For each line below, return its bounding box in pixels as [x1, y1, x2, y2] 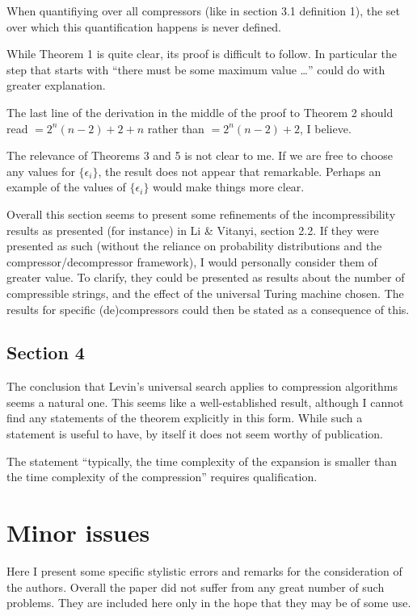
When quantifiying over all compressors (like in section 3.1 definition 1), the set [6, 2, 401, 19]
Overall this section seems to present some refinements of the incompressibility [6, 205, 396, 222]
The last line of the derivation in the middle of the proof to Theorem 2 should [6, 103, 394, 120]
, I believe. [300, 119, 352, 136]
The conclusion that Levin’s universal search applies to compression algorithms [6, 378, 398, 395]
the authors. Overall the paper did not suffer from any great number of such [6, 578, 385, 595]
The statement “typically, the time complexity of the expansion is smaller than [6, 452, 397, 469]
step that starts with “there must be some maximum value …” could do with [6, 61, 385, 78]
